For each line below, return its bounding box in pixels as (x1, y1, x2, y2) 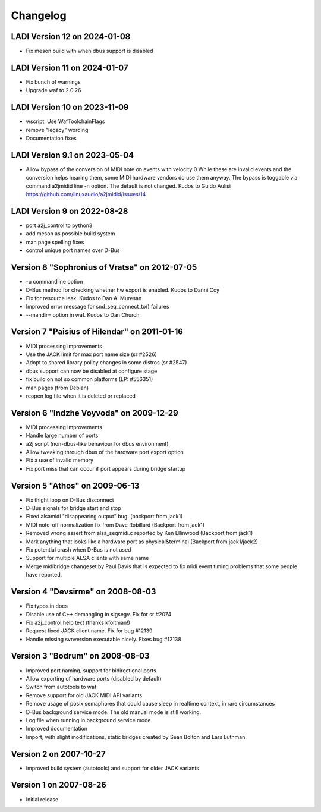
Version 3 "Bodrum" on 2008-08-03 (11, 651, 150, 661)
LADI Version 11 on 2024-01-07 (11, 62, 128, 73)
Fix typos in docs (26, 602, 68, 609)
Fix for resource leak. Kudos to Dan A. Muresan (26, 294, 142, 301)
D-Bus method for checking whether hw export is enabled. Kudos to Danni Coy (26, 286, 220, 294)
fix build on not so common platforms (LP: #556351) (26, 376, 153, 383)
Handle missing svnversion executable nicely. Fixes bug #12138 (26, 635, 181, 643)
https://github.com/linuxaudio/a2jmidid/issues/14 (26, 191, 146, 198)
